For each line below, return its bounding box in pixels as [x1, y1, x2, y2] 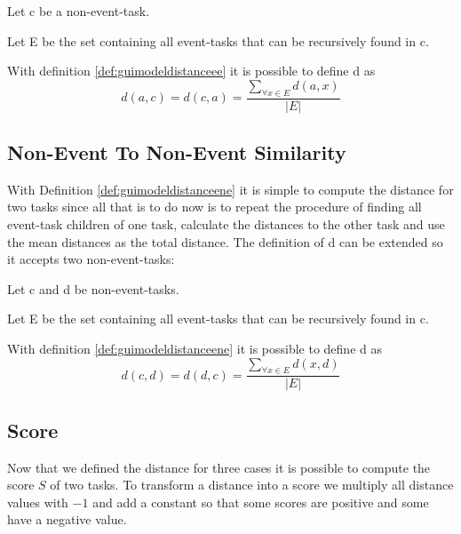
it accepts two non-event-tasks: [7, 250, 175, 268]
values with [7, 492, 68, 511]
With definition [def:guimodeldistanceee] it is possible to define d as [7, 61, 376, 80]
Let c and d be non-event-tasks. [7, 279, 179, 298]
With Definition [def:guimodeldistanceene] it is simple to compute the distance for [7, 179, 454, 198]
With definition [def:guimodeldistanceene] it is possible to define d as [7, 339, 382, 357]
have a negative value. [7, 510, 127, 529]
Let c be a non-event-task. [7, 2, 150, 20]
